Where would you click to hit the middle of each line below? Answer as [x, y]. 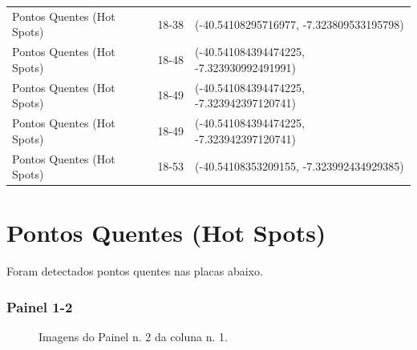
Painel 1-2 [40, 306]
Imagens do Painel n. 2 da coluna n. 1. [133, 337]
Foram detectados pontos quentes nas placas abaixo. [135, 271]
